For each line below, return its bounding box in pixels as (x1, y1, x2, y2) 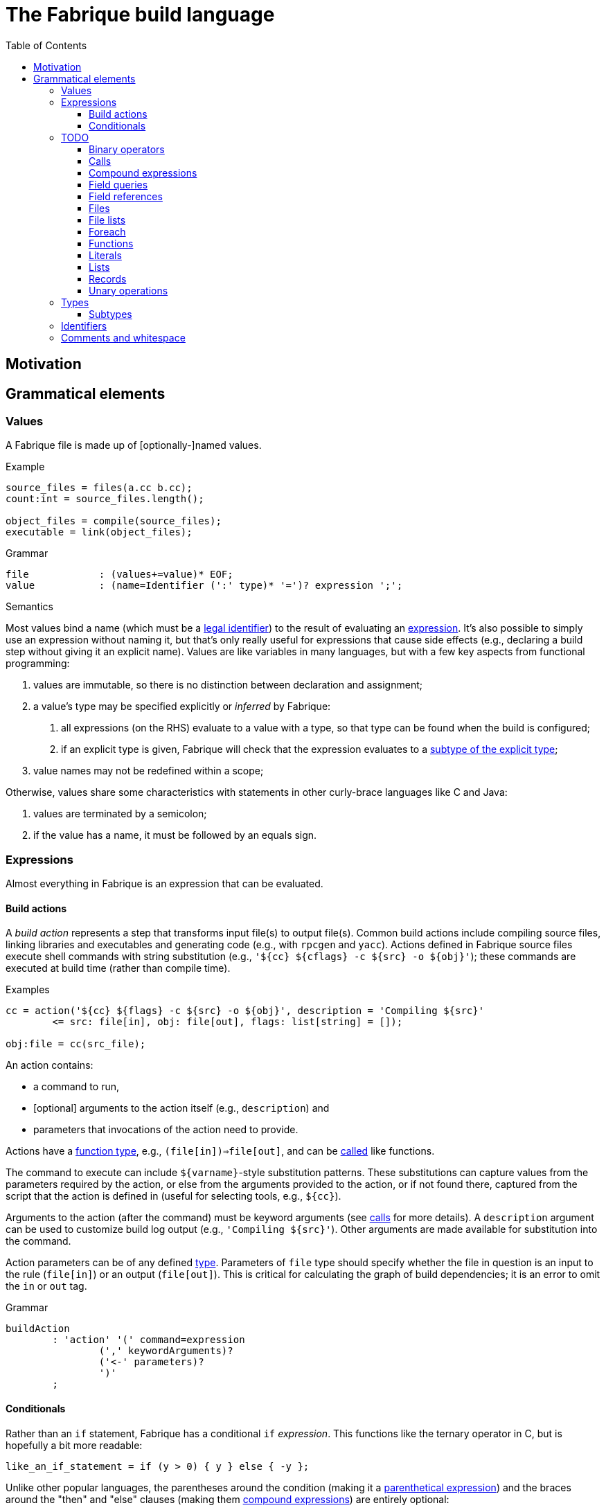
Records (89, 272, 127, 285)
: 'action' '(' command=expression (52, 1334, 245, 1346)
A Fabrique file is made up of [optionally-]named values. (6, 439, 262, 452)
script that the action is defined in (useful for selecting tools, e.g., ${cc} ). (6, 1190, 341, 1202)
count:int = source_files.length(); (6, 493, 204, 505)
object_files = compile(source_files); (6, 515, 222, 527)
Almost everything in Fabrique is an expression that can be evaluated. (6, 878, 323, 890)
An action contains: (6, 1059, 93, 1072)
